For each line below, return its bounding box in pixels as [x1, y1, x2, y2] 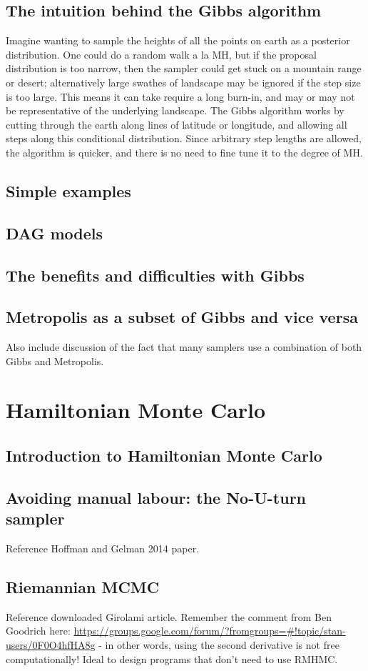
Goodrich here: [6, 623, 71, 638]
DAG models [6, 222, 103, 244]
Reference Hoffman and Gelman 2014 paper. [6, 541, 200, 556]
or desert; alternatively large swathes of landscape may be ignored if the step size [6, 74, 361, 89]
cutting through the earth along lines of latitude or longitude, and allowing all [6, 116, 347, 131]
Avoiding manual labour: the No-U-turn [6, 486, 307, 508]
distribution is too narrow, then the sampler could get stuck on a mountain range [6, 61, 362, 76]
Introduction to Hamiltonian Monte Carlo [6, 444, 322, 467]
